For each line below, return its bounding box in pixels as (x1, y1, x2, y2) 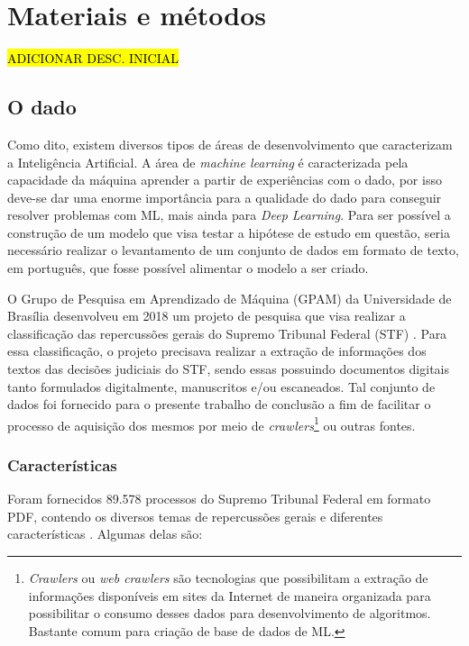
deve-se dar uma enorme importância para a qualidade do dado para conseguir (7, 187, 442, 206)
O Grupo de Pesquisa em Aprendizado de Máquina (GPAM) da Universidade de (7, 288, 452, 307)
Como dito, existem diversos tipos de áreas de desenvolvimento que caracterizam (7, 134, 453, 153)
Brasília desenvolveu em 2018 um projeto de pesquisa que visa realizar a (7, 306, 406, 325)
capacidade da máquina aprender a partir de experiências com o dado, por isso (7, 170, 442, 189)
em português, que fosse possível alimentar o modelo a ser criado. (7, 259, 369, 278)
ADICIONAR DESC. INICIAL (7, 49, 179, 68)
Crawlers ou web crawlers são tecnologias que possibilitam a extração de (28, 569, 428, 587)
